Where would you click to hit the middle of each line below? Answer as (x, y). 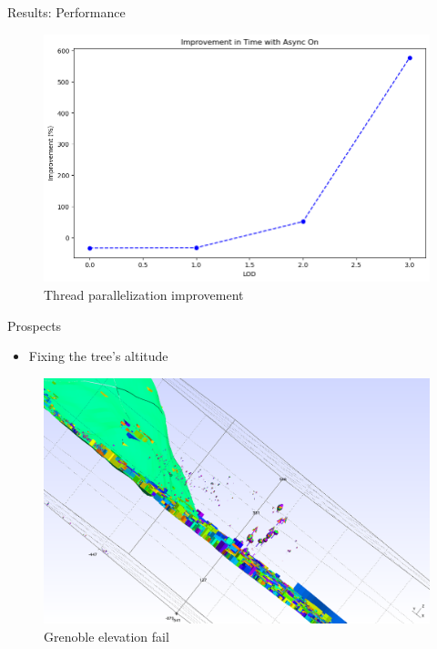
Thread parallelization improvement (144, 295)
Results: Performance (66, 12)
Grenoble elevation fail (107, 636)
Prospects (35, 325)
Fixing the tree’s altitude (98, 356)
